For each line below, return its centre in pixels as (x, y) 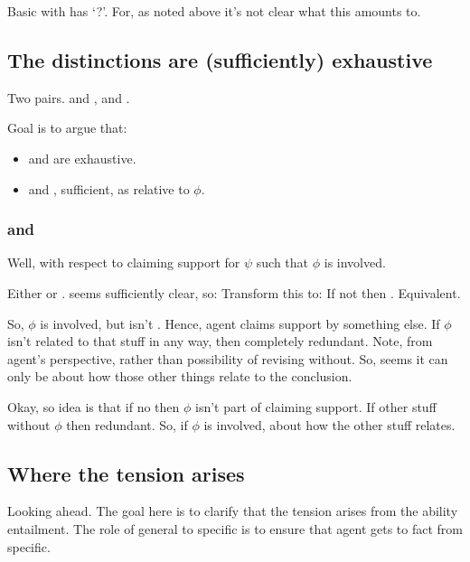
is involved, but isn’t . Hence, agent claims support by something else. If (240, 323)
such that (282, 262)
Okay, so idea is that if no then (94, 406)
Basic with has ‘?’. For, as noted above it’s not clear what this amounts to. (214, 11)
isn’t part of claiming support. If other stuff (316, 406)
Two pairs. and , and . (69, 97)
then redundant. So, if (127, 424)
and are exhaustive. (82, 158)
